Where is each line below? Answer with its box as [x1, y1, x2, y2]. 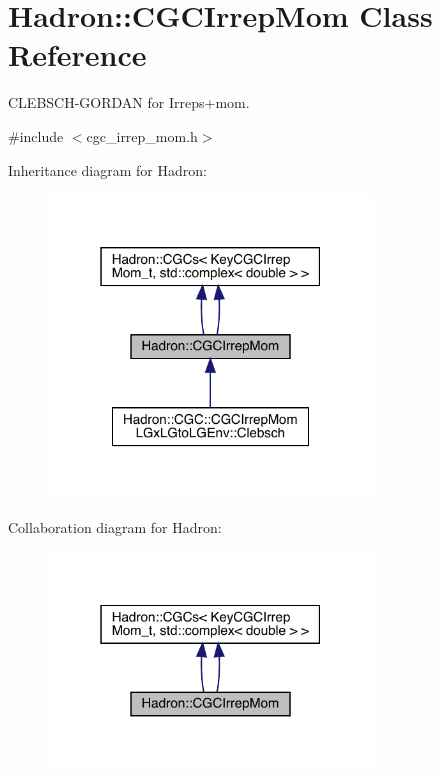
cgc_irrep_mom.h [86, 125, 198, 146]
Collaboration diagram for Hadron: [8, 517, 222, 538]
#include [8, 125, 64, 146]
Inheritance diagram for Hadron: [8, 159, 207, 180]
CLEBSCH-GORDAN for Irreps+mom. [8, 92, 250, 113]
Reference [8, 34, 147, 75]
